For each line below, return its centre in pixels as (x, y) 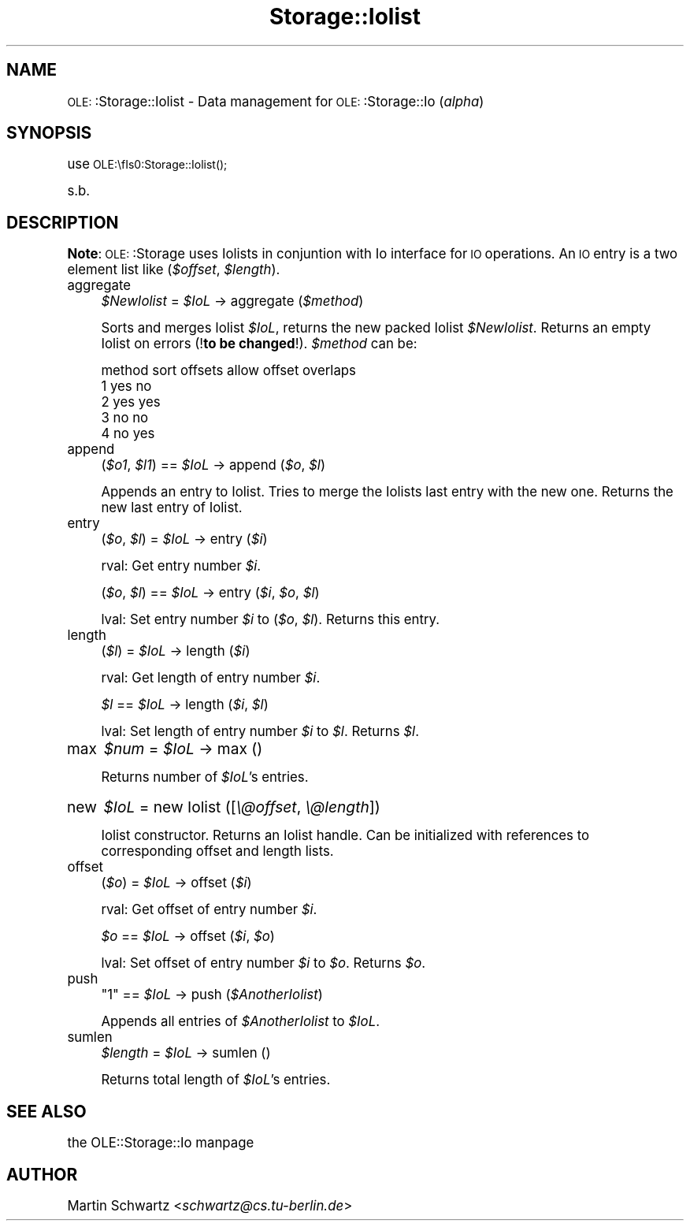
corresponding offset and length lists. (217, 851)
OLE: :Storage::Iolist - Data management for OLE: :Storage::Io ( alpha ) (276, 101)
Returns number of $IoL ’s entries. (205, 777)
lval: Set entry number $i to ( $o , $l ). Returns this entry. (271, 620)
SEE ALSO (46, 1111)
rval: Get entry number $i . (181, 566)
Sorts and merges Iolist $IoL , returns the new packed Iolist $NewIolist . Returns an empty (376, 328)
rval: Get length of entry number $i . (211, 678)
